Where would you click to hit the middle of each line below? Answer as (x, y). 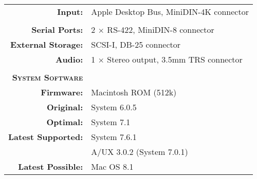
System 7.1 (111, 122)
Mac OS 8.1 (112, 166)
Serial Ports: (57, 29)
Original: (65, 107)
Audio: (69, 59)
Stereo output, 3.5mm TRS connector (175, 59)
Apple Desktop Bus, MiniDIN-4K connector (170, 12)
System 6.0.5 (114, 107)
